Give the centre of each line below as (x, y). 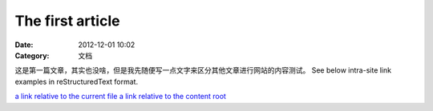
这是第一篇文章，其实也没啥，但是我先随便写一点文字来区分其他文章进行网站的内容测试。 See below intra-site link (203, 70)
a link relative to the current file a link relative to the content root (120, 97)
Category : (32, 55)
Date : (24, 45)
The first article (67, 21)
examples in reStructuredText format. (77, 81)
